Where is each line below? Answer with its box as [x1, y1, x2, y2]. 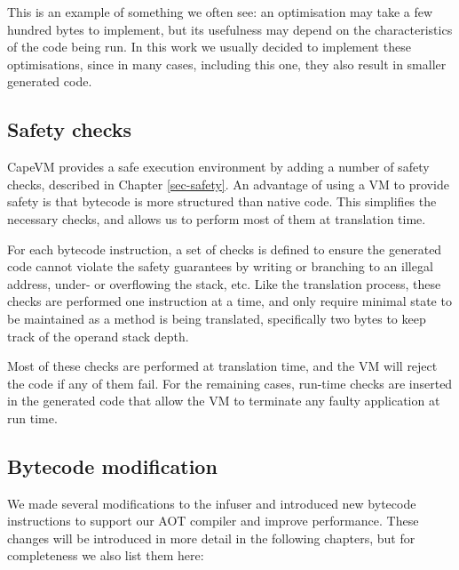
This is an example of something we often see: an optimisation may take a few [7, 3, 433, 20]
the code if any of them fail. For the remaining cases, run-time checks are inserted [7, 373, 453, 392]
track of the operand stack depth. [7, 326, 189, 345]
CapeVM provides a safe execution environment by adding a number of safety [7, 157, 430, 176]
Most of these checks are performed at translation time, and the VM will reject [7, 357, 438, 375]
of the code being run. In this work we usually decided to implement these [7, 37, 411, 56]
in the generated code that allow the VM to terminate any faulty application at [7, 391, 440, 410]
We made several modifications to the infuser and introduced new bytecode [7, 494, 416, 512]
